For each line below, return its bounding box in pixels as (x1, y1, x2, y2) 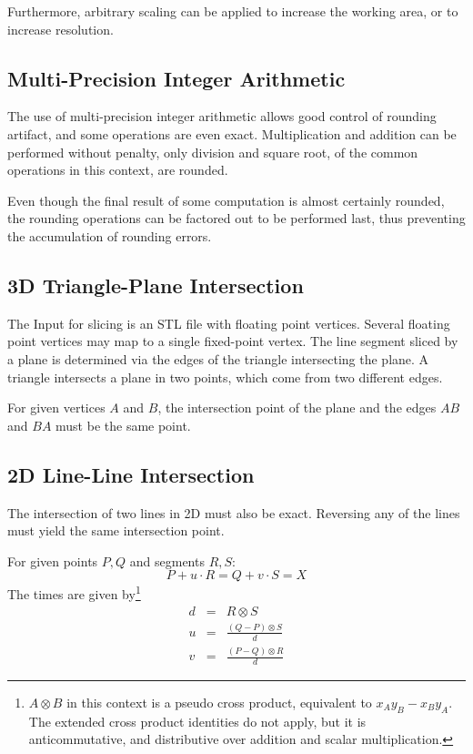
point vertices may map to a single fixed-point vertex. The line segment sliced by (7, 331, 458, 351)
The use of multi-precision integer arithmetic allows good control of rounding (7, 107, 437, 126)
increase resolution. (7, 19, 114, 38)
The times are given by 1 (7, 582, 141, 603)
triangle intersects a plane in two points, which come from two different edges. (7, 367, 443, 386)
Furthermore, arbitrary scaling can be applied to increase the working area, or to (7, 2, 458, 20)
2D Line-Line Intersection (7, 460, 255, 488)
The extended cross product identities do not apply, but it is (28, 711, 367, 730)
